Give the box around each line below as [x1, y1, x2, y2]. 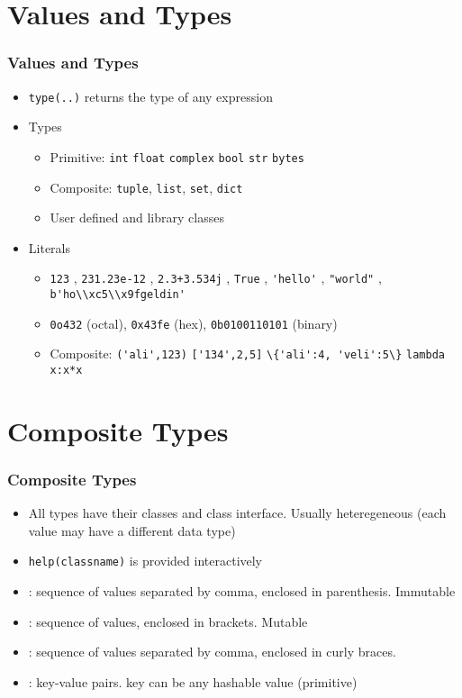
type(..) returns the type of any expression [28, 86, 273, 105]
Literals [28, 238, 70, 257]
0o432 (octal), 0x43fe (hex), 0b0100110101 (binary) [50, 313, 338, 332]
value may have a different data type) [28, 521, 236, 539]
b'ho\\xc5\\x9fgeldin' [50, 288, 186, 301]
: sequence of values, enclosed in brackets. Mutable [28, 612, 308, 630]
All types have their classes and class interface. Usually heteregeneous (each [28, 503, 447, 522]
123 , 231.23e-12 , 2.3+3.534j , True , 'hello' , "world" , [50, 268, 382, 287]
